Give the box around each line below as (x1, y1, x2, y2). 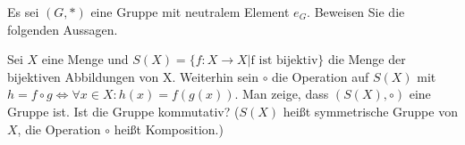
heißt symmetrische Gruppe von (283, 101, 458, 120)
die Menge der (327, 50, 406, 68)
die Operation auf (272, 67, 369, 85)
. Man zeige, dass (234, 85, 329, 103)
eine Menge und (41, 50, 129, 68)
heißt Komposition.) (114, 119, 224, 138)
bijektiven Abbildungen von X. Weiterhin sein (7, 67, 258, 85)
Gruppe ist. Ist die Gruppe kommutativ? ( (7, 101, 240, 120)
